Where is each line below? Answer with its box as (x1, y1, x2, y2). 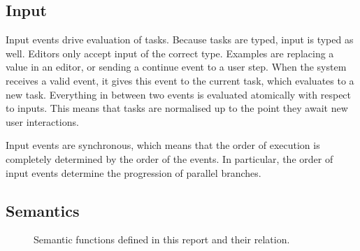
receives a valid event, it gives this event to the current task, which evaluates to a (6, 73, 354, 87)
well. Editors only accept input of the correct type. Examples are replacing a (6, 45, 334, 60)
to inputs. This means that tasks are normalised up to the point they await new (6, 101, 348, 115)
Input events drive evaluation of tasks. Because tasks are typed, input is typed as (6, 32, 354, 47)
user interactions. (6, 114, 79, 129)
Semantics (6, 199, 80, 221)
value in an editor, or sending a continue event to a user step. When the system (6, 59, 347, 74)
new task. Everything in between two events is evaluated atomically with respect (6, 87, 352, 101)
